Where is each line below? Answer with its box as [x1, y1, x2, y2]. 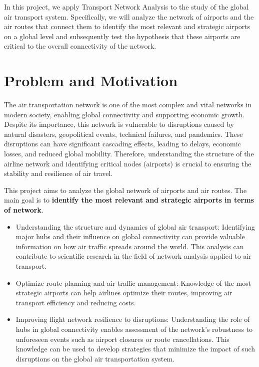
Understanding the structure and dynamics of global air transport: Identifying [15, 221, 255, 232]
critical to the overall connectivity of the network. [4, 41, 156, 51]
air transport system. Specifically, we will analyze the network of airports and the [4, 11, 254, 22]
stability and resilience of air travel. [4, 168, 113, 178]
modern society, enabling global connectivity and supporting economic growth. [4, 109, 244, 119]
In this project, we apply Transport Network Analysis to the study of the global [4, 2, 249, 12]
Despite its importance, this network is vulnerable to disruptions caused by [4, 119, 234, 129]
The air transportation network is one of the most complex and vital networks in [4, 99, 252, 110]
